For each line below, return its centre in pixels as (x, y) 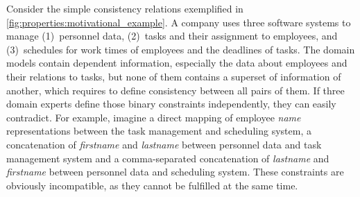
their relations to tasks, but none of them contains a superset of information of (174, 76)
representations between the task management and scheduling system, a (159, 131)
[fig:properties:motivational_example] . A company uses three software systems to (179, 22)
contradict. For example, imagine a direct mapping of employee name (154, 117)
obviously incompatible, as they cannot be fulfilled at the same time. (152, 185)
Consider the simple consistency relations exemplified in (125, 8)
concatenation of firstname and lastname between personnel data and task (164, 144)
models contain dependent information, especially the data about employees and (177, 63)
